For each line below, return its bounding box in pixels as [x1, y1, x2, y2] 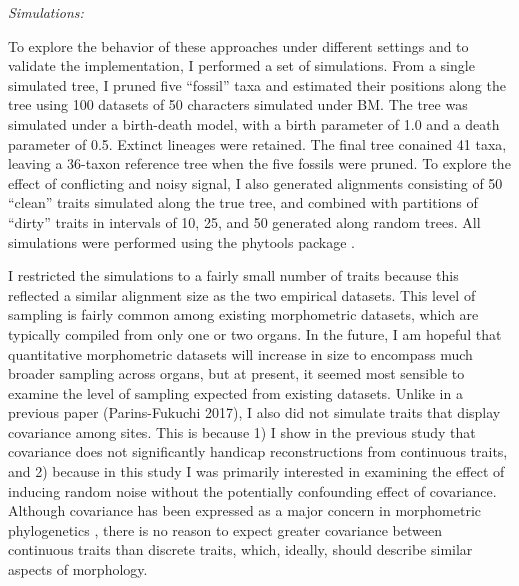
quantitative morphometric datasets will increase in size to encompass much [8, 343, 473, 364]
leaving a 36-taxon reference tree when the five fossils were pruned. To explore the [8, 153, 511, 174]
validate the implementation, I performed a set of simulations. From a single [8, 55, 475, 76]
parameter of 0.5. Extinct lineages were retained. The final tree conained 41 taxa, [8, 133, 507, 154]
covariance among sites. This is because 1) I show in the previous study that [8, 421, 476, 442]
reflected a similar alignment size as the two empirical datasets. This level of [8, 284, 476, 305]
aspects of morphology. [8, 559, 148, 580]
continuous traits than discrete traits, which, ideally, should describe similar [8, 539, 473, 560]
